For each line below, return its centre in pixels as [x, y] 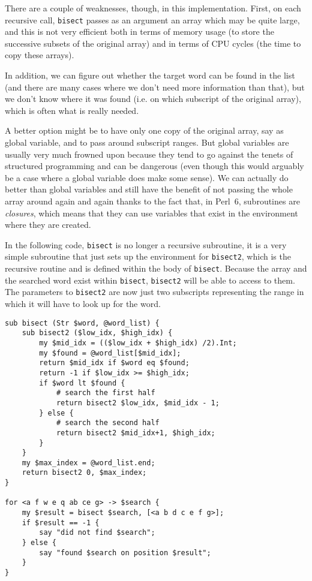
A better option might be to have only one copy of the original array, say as [144, 130]
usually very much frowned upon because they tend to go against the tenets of [149, 154]
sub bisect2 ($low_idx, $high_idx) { [97, 333]
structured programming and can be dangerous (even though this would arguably [154, 166]
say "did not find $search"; [97, 533]
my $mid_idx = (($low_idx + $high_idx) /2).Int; [138, 343]
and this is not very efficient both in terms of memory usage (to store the [139, 31]
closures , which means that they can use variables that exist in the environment [151, 213]
